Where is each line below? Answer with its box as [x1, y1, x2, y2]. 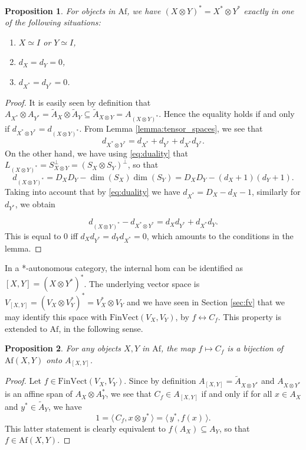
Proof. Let [5, 374, 41, 387]
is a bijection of [227, 342, 284, 354]
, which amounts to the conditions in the [146, 230, 294, 242]
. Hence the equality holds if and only [159, 107, 295, 120]
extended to [5, 322, 47, 334]
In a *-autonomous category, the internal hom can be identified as [5, 262, 243, 274]
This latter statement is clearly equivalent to [5, 422, 166, 434]
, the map [161, 342, 196, 354]
